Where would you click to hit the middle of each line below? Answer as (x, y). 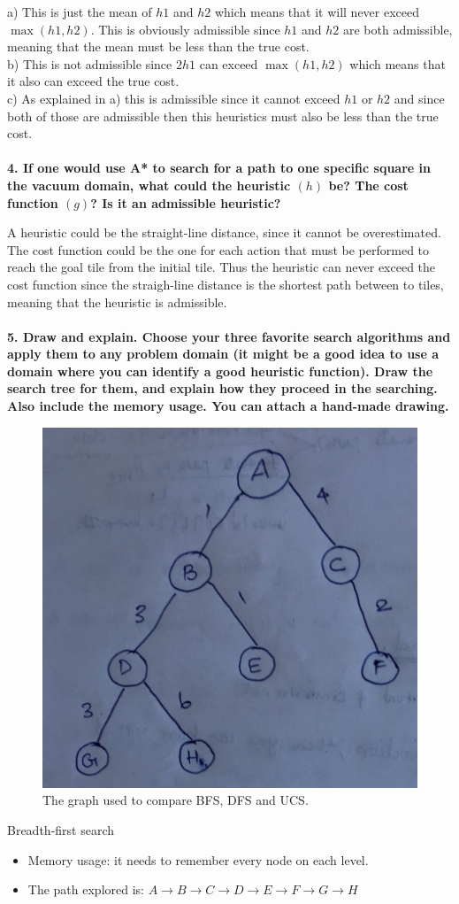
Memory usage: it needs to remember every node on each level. (198, 859)
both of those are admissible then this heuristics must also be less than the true (223, 116)
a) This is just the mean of (80, 12)
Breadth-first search (61, 830)
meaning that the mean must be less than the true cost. (158, 46)
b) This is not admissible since (90, 63)
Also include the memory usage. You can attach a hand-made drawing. (228, 406)
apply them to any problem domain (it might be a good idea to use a (223, 354)
